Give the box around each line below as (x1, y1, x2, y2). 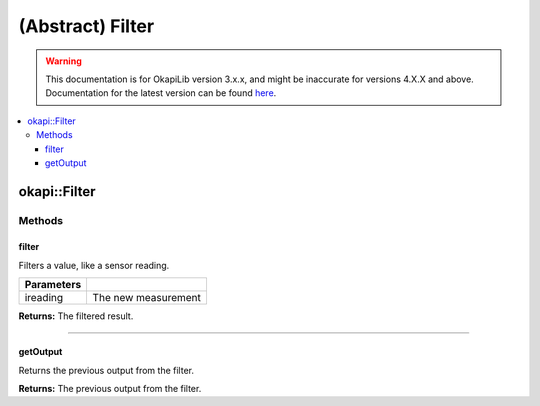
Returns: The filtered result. (18, 310, 134, 322)
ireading (24, 291, 64, 305)
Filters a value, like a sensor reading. (18, 259, 170, 271)
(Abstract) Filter (18, 15, 155, 37)
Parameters (24, 278, 82, 292)
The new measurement (92, 291, 202, 305)
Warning (45, 55, 82, 67)
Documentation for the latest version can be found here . (45, 87, 277, 99)
